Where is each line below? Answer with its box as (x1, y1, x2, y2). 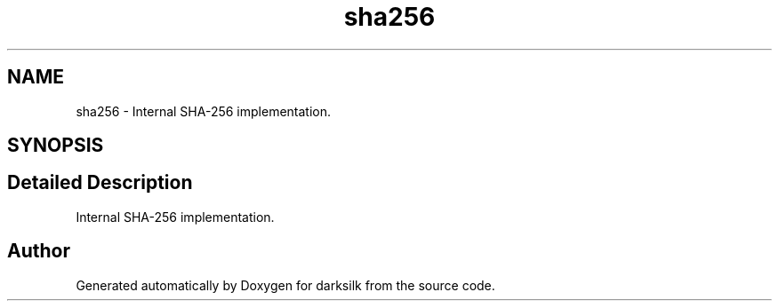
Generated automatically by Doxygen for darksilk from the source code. (76, 277, 495, 293)
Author (7, 240, 70, 263)
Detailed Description (7, 171, 193, 194)
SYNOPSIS (7, 134, 104, 157)
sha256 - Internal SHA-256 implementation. (76, 103, 332, 119)
